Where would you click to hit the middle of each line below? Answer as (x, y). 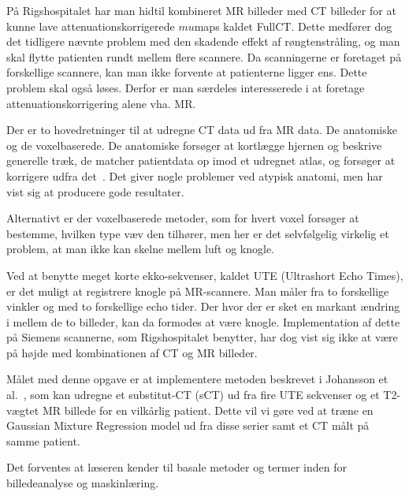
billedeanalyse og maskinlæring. (83, 483)
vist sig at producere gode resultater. (95, 191)
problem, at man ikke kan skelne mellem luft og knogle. (140, 249)
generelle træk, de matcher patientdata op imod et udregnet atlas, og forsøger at (201, 160)
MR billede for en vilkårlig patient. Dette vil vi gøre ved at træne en (208, 410)
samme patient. (43, 440)
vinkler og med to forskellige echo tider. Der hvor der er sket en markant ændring (203, 306)
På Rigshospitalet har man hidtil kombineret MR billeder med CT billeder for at (201, 10)
